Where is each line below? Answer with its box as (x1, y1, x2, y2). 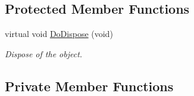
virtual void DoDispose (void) (5, 27, 113, 40)
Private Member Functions (5, 76, 174, 95)
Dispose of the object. (5, 47, 83, 60)
